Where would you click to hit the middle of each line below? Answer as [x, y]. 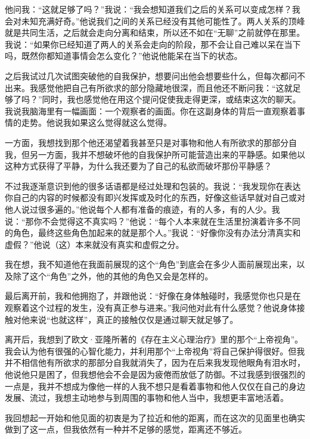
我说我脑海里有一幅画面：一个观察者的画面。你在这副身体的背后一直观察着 [151, 110]
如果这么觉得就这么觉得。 [121, 122]
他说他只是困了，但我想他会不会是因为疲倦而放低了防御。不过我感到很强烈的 [155, 374]
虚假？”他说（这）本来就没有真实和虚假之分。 [94, 244]
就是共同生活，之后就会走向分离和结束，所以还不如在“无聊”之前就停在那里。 [155, 32]
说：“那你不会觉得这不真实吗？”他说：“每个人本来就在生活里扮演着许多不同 [153, 221]
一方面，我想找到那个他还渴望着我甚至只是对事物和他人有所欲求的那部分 [147, 142]
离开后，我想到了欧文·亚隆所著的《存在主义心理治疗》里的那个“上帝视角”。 [154, 339]
